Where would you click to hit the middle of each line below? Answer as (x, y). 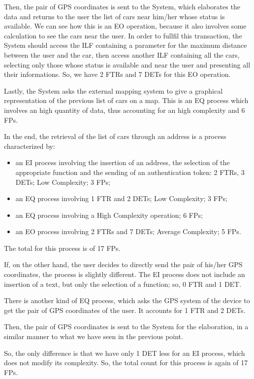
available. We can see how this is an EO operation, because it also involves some (125, 26)
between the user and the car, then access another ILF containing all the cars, (122, 54)
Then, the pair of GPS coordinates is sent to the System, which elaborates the (122, 6)
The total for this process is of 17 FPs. (62, 248)
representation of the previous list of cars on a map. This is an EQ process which (126, 100)
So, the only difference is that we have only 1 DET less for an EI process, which (125, 353)
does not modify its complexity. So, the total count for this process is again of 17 (126, 362)
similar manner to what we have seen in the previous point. (94, 336)
